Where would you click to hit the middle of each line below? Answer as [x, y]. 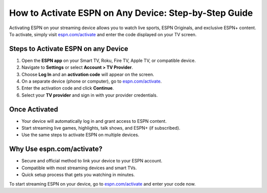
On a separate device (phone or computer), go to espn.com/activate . [92, 81]
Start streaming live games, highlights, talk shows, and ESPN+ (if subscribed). [101, 128]
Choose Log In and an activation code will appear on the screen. [88, 74]
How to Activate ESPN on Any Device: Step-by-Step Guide [131, 13]
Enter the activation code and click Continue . [68, 88]
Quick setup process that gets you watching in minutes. [78, 175]
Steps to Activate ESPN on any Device [69, 49]
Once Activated [34, 109]
